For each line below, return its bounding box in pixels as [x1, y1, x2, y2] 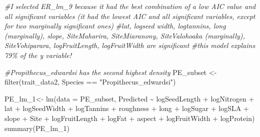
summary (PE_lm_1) [4, 122, 70, 133]
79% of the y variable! [4, 49, 72, 60]
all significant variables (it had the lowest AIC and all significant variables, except [4, 10, 255, 21]
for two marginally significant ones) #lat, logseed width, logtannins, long [4, 20, 226, 31]
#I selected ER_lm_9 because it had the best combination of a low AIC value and [4, 1, 256, 11]
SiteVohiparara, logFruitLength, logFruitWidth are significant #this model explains [4, 40, 255, 50]
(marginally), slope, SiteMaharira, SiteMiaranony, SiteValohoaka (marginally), [4, 30, 245, 40]
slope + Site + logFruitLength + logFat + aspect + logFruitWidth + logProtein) [4, 112, 255, 123]
